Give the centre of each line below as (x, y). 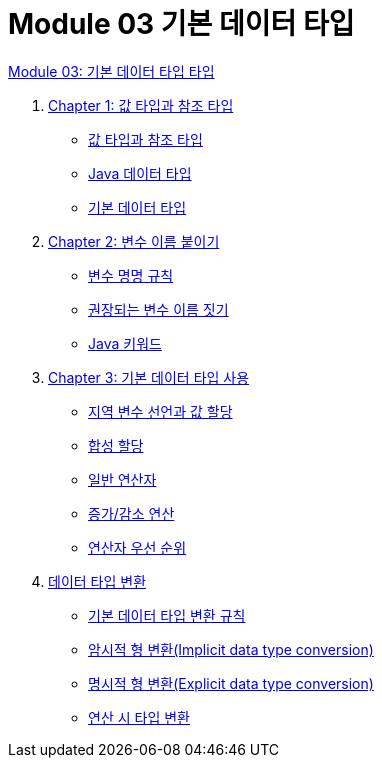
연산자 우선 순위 (137, 547)
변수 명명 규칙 (131, 275)
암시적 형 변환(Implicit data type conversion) (231, 649)
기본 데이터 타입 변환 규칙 (167, 615)
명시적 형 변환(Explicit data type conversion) (231, 683)
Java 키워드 (125, 343)
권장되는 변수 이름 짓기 (158, 309)
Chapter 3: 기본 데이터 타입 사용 (149, 377)
